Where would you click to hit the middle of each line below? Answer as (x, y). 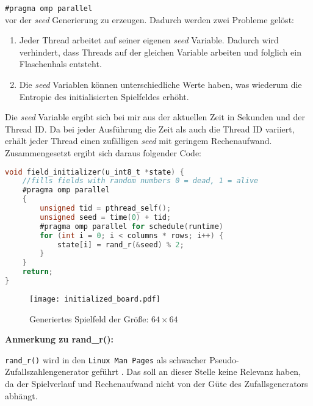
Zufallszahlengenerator (47, 372)
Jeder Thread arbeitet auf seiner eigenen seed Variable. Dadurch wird (149, 40)
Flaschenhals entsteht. (60, 64)
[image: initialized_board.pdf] (95, 299)
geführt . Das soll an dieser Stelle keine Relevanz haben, (196, 372)
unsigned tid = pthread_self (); (106, 208)
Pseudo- (224, 359)
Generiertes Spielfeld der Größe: (89, 318)
